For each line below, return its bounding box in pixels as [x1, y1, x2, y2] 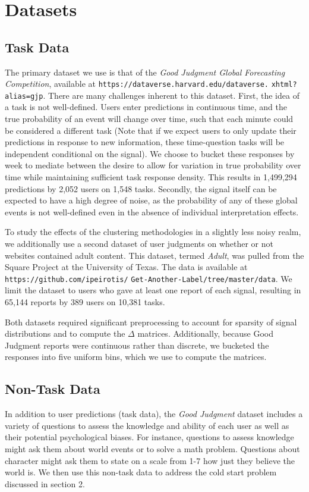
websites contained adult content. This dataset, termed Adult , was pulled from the [5, 249, 304, 261]
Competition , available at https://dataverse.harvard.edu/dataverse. [5, 77, 269, 90]
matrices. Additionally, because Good [137, 327, 274, 340]
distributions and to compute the [5, 327, 125, 340]
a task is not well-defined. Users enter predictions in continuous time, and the [5, 101, 288, 113]
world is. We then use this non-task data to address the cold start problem [5, 466, 277, 478]
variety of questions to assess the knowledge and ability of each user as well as [5, 419, 289, 431]
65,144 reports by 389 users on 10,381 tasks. [5, 296, 165, 308]
